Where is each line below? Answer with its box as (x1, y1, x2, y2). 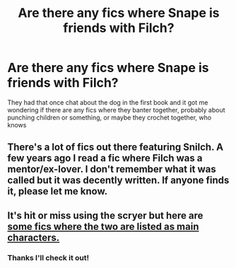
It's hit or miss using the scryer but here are (7, 209, 203, 221)
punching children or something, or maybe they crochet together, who (7, 113, 212, 122)
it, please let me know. (7, 185, 108, 197)
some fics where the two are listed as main (7, 221, 199, 233)
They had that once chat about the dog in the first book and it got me (7, 98, 208, 107)
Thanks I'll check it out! (7, 252, 90, 262)
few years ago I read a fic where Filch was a (7, 152, 203, 164)
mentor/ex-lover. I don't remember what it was (7, 163, 217, 175)
